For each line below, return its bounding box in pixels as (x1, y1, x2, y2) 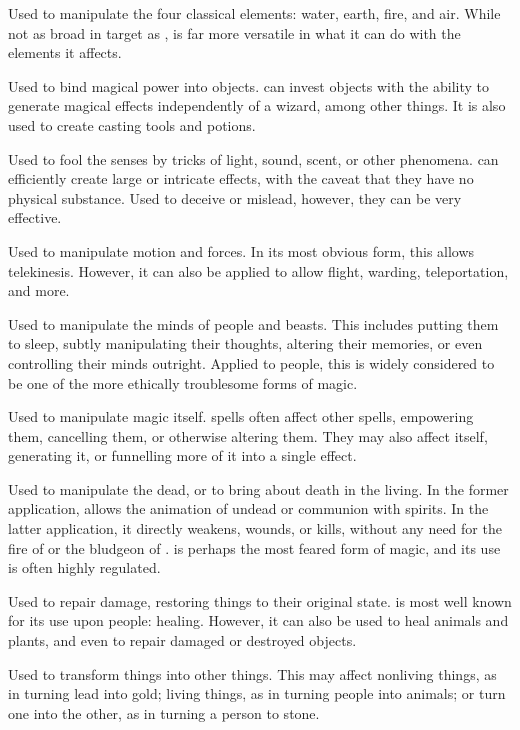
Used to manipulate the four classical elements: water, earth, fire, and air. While (8, 3, 501, 23)
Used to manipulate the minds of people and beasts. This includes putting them (8, 313, 499, 334)
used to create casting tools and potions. (8, 114, 256, 135)
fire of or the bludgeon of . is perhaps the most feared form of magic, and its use (8, 537, 501, 558)
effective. (8, 207, 62, 228)
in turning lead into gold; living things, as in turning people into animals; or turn (8, 683, 506, 704)
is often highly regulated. (8, 557, 161, 578)
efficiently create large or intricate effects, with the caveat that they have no (8, 168, 474, 189)
